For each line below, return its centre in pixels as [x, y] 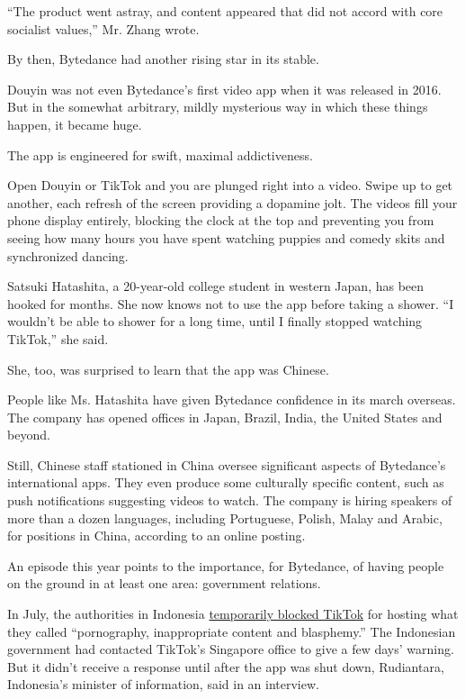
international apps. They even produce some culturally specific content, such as [226, 482]
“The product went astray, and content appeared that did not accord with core [225, 11]
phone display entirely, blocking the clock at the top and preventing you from [221, 220]
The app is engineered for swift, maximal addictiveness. [160, 154]
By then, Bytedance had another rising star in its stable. [163, 59]
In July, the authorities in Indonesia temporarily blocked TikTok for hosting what [233, 614]
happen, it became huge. [75, 124]
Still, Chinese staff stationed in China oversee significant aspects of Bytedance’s [227, 464]
